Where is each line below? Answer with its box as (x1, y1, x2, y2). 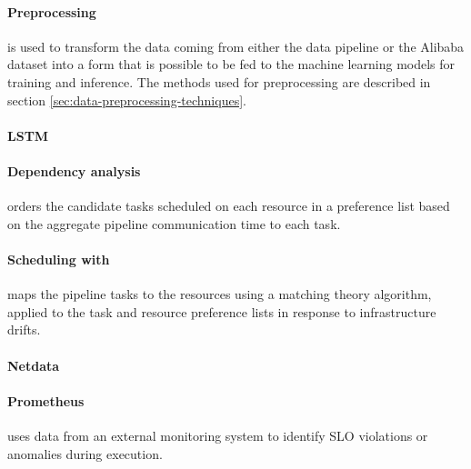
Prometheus (7, 391, 85, 410)
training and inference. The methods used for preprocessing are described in (7, 72, 431, 91)
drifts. (7, 320, 41, 339)
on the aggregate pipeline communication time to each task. (7, 214, 341, 233)
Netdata (7, 355, 60, 374)
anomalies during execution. (7, 444, 163, 463)
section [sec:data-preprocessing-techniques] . (7, 90, 246, 109)
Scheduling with (7, 249, 110, 268)
